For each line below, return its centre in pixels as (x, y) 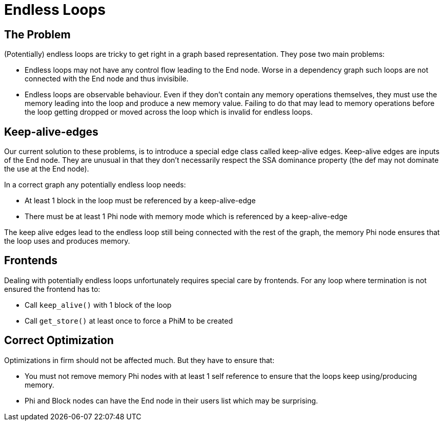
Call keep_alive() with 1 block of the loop (98, 305)
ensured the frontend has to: (52, 289)
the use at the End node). (47, 169)
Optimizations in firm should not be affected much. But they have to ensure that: (139, 360)
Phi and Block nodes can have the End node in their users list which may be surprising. (171, 400)
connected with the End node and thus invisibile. (107, 79)
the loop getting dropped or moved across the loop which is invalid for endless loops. (169, 112)
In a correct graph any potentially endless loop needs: (95, 185)
